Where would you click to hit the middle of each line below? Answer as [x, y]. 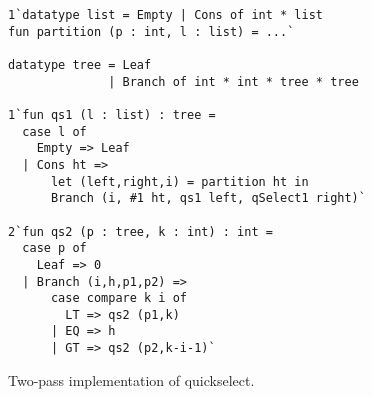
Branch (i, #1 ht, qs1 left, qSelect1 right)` [208, 198]
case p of [54, 248]
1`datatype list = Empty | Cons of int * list [165, 15]
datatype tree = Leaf [80, 64]
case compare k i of [118, 298]
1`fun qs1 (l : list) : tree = [112, 114]
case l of [54, 131]
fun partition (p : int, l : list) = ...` [151, 31]
